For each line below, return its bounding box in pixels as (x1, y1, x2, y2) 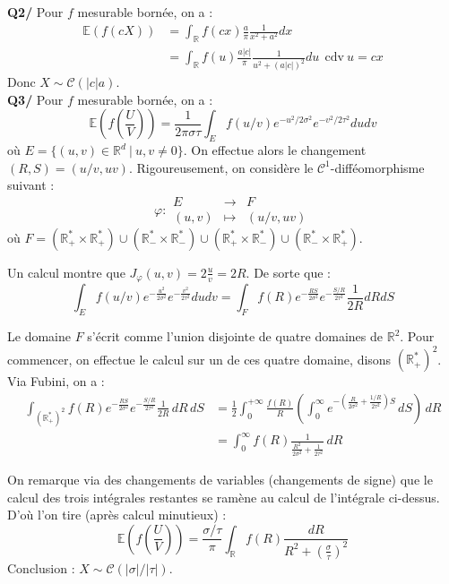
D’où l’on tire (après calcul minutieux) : (7, 505, 227, 524)
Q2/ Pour (7, 3, 64, 21)
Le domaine (7, 327, 71, 346)
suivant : (7, 176, 55, 194)
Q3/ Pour (7, 90, 64, 108)
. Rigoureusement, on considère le (128, 158, 314, 176)
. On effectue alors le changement (183, 141, 367, 159)
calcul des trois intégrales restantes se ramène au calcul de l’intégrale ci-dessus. (7, 487, 440, 506)
